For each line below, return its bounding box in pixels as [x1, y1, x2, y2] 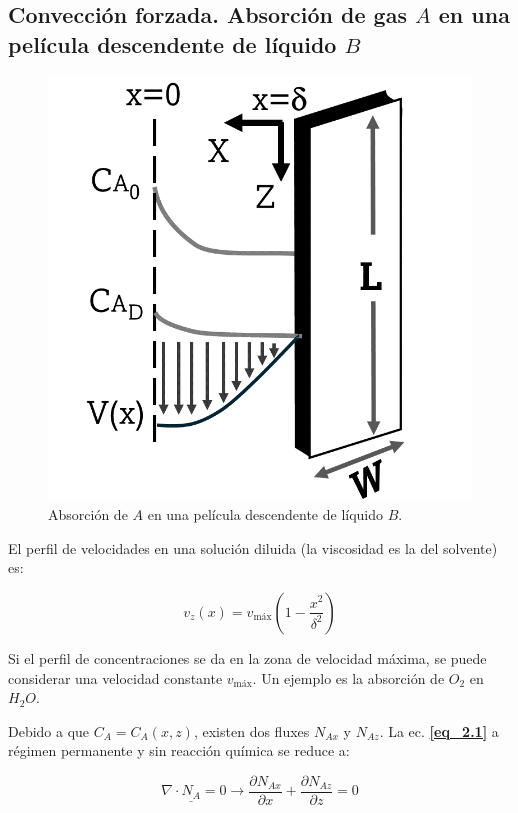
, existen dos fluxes [193, 720, 310, 741]
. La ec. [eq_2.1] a [379, 720, 499, 741]
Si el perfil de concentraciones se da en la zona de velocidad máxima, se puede [8, 647, 487, 668]
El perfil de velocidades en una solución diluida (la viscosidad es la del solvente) [8, 537, 498, 558]
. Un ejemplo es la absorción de [252, 667, 445, 688]
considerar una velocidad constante [8, 667, 223, 688]
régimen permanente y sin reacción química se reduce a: [8, 740, 350, 761]
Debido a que [8, 720, 90, 741]
